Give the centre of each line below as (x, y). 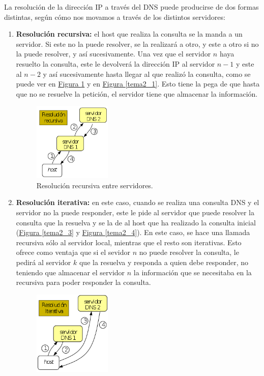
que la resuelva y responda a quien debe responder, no (164, 262)
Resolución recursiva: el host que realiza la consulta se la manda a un (129, 34)
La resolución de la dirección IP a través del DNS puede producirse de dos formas (131, 7)
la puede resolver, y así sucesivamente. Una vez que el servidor (113, 54)
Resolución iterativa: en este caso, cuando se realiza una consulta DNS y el (138, 202)
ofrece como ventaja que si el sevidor (73, 252)
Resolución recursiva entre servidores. (95, 185)
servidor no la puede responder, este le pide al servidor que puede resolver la (135, 212)
